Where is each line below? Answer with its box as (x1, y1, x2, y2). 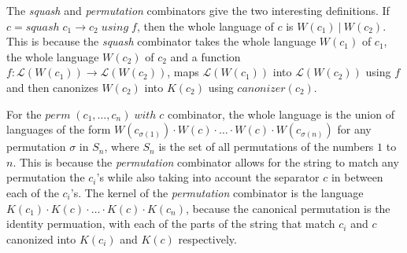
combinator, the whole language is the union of (168, 105, 394, 122)
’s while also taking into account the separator (96, 169, 320, 185)
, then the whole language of (136, 17, 274, 34)
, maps (167, 64, 199, 80)
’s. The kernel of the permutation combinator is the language (70, 184, 364, 200)
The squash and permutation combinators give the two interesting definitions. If (6, 2, 390, 18)
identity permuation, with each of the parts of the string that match (6, 215, 335, 232)
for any (337, 121, 372, 137)
